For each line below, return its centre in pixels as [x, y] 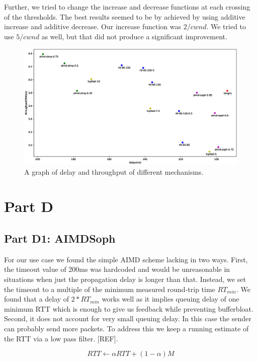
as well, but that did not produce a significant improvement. [134, 36]
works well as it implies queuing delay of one [170, 299]
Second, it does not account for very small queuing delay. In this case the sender [128, 318]
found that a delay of [37, 299]
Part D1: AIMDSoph [60, 238]
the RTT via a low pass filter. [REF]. [61, 338]
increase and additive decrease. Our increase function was [93, 26]
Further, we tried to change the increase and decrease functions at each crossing [127, 7]
